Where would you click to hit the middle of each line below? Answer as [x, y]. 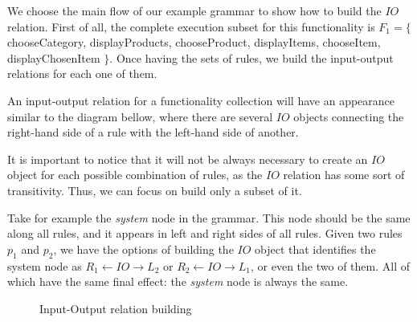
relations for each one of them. [82, 73]
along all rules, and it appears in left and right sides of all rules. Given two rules [205, 233]
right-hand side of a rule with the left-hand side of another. [153, 132]
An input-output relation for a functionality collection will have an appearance [201, 100]
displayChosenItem [54, 57]
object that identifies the [315, 249]
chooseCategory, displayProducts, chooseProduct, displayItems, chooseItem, [194, 42]
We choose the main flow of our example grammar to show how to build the [194, 10]
